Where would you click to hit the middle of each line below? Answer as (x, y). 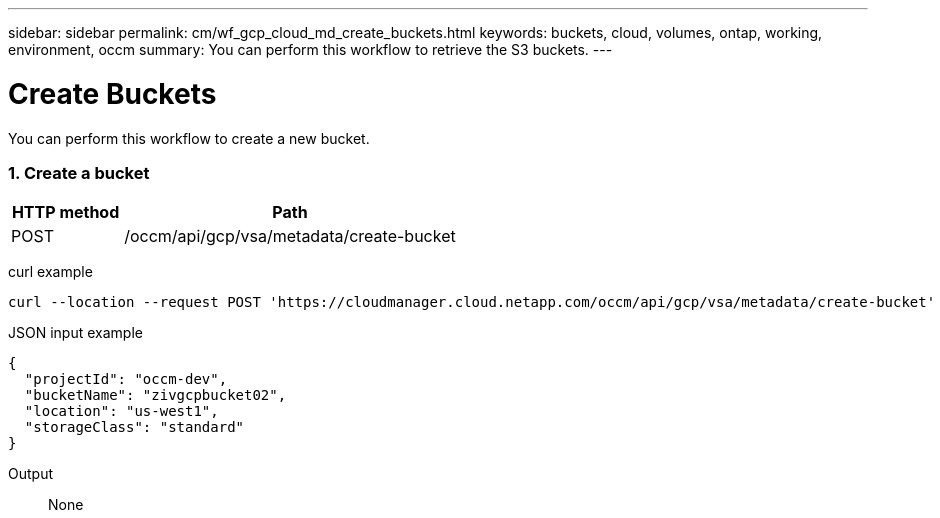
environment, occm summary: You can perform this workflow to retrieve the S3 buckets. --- (310, 49)
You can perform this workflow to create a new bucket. (189, 138)
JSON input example (75, 333)
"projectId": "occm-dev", (126, 379)
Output (30, 474)
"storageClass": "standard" (134, 427)
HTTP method (65, 212)
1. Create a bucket (79, 172)
